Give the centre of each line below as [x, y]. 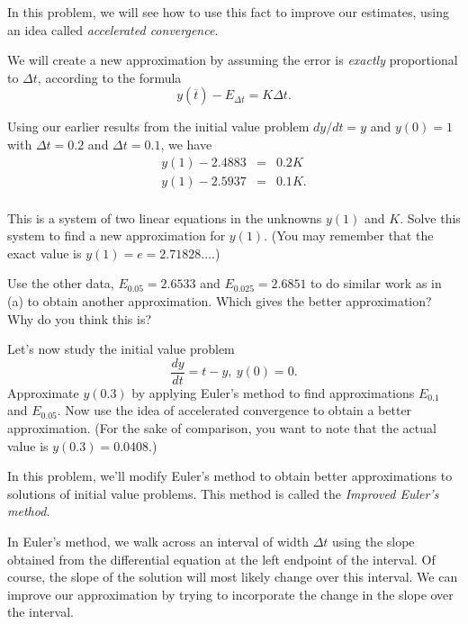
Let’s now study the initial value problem [121, 349]
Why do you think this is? [80, 318]
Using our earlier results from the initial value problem [158, 127]
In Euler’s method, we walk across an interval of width [158, 542]
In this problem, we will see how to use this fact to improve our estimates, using [228, 12]
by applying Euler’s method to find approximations [273, 392]
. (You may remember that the [349, 235]
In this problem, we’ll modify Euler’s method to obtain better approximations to [230, 476]
